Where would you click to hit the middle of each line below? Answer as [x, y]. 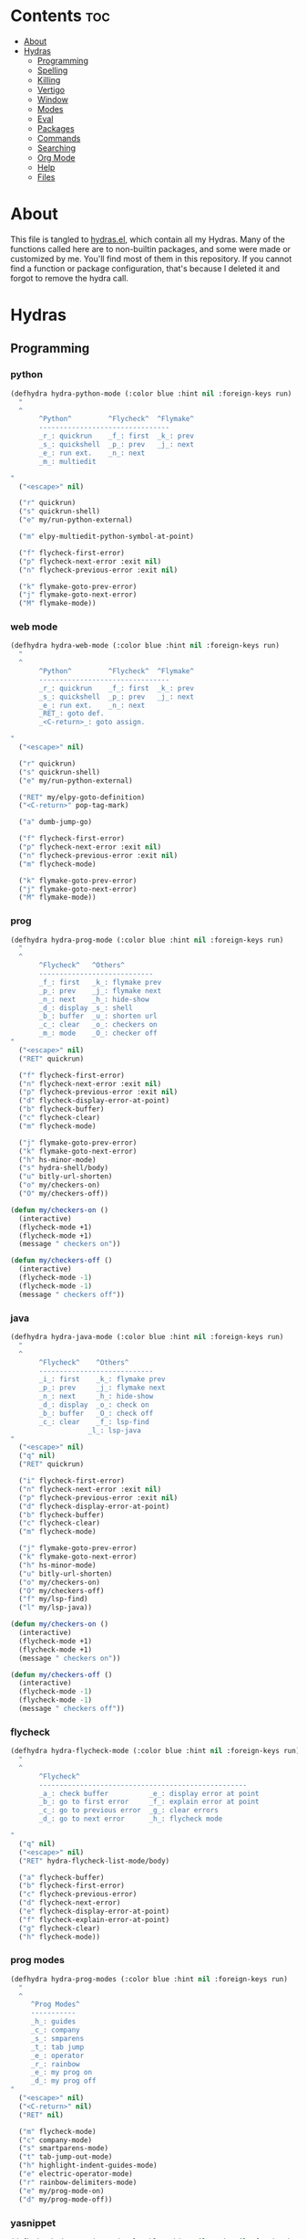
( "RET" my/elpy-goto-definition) [82, 797]
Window [53, 99]
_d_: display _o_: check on [94, 1405]
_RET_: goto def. [72, 713]
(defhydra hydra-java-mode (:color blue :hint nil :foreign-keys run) [147, 1337]
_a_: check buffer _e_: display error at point [149, 1793]
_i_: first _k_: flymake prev [102, 1379]
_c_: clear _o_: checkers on [98, 1025]
